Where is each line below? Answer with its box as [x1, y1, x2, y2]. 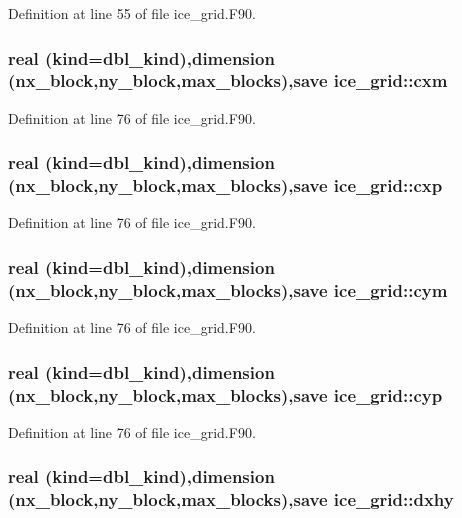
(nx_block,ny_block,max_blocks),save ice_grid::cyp [8, 382, 443, 407]
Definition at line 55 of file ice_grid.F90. [8, 3, 256, 23]
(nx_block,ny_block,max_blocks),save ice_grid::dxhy [8, 487, 454, 512]
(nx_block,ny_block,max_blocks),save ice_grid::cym [8, 277, 448, 302]
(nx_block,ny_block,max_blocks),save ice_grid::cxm [8, 68, 448, 93]
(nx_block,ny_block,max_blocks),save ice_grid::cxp [8, 173, 443, 198]
